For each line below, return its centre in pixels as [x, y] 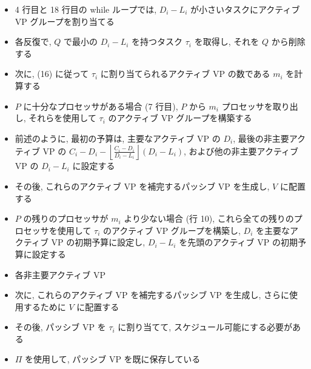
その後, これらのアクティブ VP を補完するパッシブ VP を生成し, [142, 186]
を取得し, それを [227, 42]
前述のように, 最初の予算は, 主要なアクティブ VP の [118, 138]
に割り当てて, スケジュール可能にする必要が [205, 327]
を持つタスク [157, 42]
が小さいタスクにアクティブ [245, 9]
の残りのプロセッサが [66, 218]
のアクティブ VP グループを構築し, [172, 230]
